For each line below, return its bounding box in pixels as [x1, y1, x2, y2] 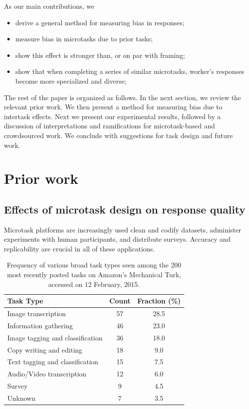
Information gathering [7, 320, 73, 330]
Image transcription [7, 308, 66, 319]
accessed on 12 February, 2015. [48, 279, 140, 289]
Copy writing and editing [7, 344, 83, 355]
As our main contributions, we [4, 1, 94, 11]
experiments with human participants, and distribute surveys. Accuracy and [4, 234, 231, 244]
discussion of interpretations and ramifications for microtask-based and [4, 121, 215, 131]
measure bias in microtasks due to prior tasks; [15, 34, 153, 44]
